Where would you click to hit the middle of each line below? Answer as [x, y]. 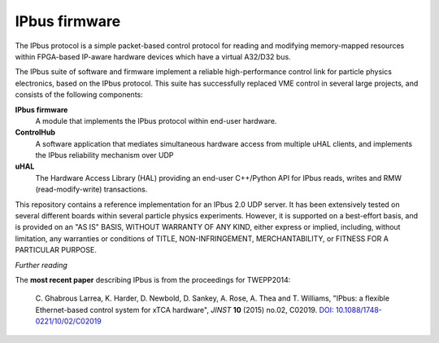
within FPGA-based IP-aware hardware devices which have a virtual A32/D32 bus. [153, 56]
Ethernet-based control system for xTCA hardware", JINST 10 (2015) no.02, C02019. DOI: [185, 310]
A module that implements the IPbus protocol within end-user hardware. [156, 121]
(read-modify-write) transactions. [91, 189]
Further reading [41, 265]
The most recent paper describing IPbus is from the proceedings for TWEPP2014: [153, 279]
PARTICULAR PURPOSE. [56, 250]
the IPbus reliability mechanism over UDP [104, 156]
